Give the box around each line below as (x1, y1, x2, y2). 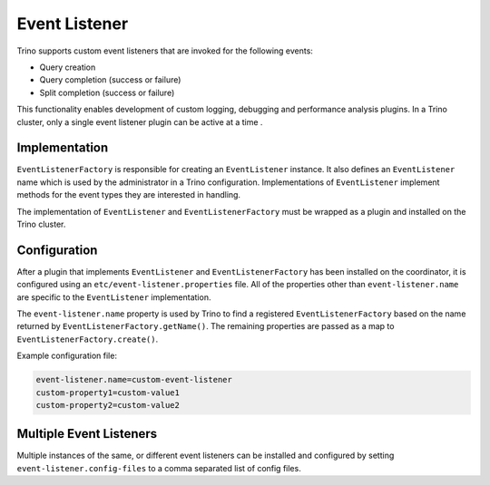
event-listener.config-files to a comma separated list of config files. (16, 462, 301, 473)
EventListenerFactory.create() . (16, 334, 159, 344)
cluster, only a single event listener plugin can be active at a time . (16, 116, 263, 127)
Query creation (39, 62, 96, 73)
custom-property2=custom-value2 (35, 400, 181, 410)
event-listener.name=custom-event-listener (35, 374, 233, 385)
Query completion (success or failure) (39, 74, 181, 85)
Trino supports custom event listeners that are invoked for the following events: (16, 45, 313, 56)
